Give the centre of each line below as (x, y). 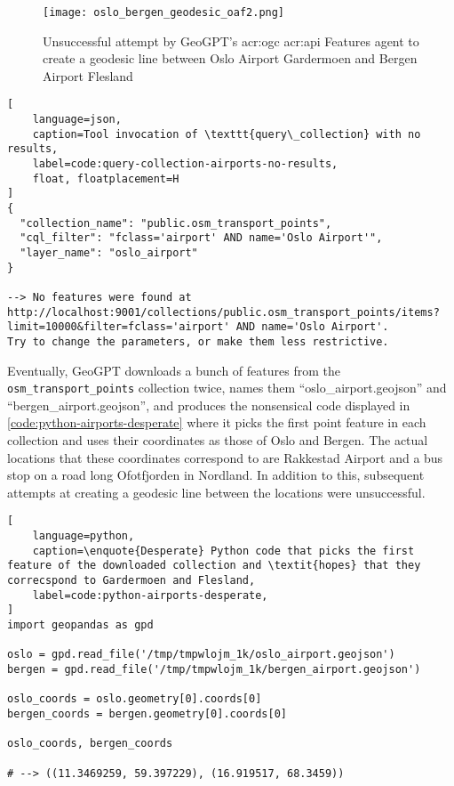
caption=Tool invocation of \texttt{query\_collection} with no (227, 134)
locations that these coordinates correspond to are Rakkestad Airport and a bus (225, 457)
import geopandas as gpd (80, 625)
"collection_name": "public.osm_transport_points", (176, 223)
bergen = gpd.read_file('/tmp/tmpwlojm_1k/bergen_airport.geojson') (214, 669)
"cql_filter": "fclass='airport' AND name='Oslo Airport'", (201, 238)
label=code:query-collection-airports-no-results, (185, 164)
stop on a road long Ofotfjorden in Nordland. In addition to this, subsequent (216, 475)
